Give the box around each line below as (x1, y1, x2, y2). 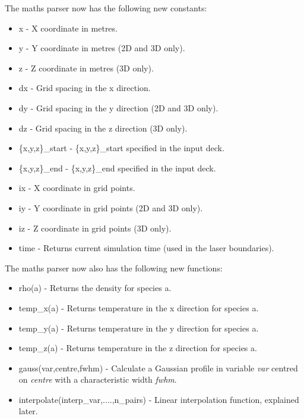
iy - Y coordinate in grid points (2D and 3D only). (18, 201, 203, 214)
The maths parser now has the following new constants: (5, 2, 207, 14)
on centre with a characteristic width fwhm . (18, 373, 177, 386)
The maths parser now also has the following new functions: (5, 261, 223, 274)
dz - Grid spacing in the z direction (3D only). (18, 121, 188, 134)
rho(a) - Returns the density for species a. (18, 282, 172, 294)
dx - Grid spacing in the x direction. (18, 82, 151, 94)
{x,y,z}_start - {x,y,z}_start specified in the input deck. (18, 142, 224, 154)
